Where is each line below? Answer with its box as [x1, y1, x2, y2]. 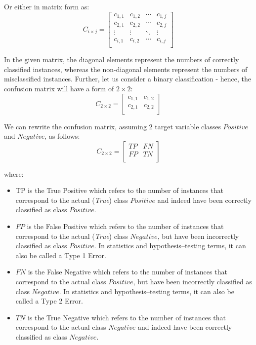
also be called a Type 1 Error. [15, 250, 106, 260]
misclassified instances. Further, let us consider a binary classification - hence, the [4, 74, 251, 84]
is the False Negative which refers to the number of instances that [28, 267, 227, 277]
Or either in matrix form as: [4, 1, 89, 11]
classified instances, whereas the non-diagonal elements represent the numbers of [4, 64, 248, 74]
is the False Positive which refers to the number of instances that [27, 221, 224, 231]
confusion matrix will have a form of [4, 83, 114, 93]
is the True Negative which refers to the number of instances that [27, 312, 226, 322]
